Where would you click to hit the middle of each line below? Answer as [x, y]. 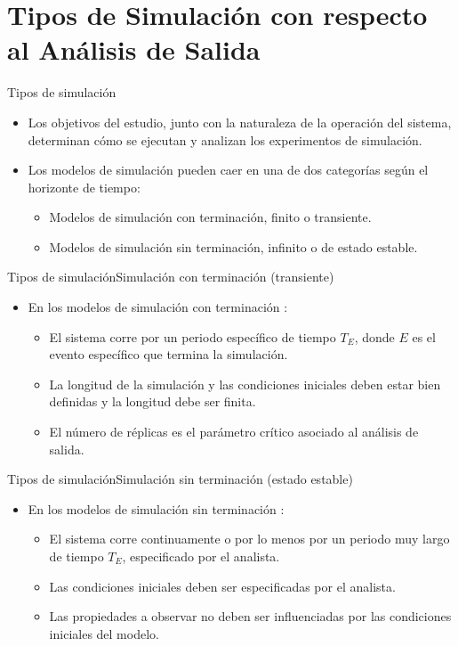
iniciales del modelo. [104, 633]
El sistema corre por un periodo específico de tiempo [193, 336]
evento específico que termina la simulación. [169, 354]
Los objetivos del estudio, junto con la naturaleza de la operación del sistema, [240, 122]
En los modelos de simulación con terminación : [158, 307]
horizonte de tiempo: [84, 187]
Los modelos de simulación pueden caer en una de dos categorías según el [228, 170]
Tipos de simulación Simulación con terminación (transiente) [171, 277]
